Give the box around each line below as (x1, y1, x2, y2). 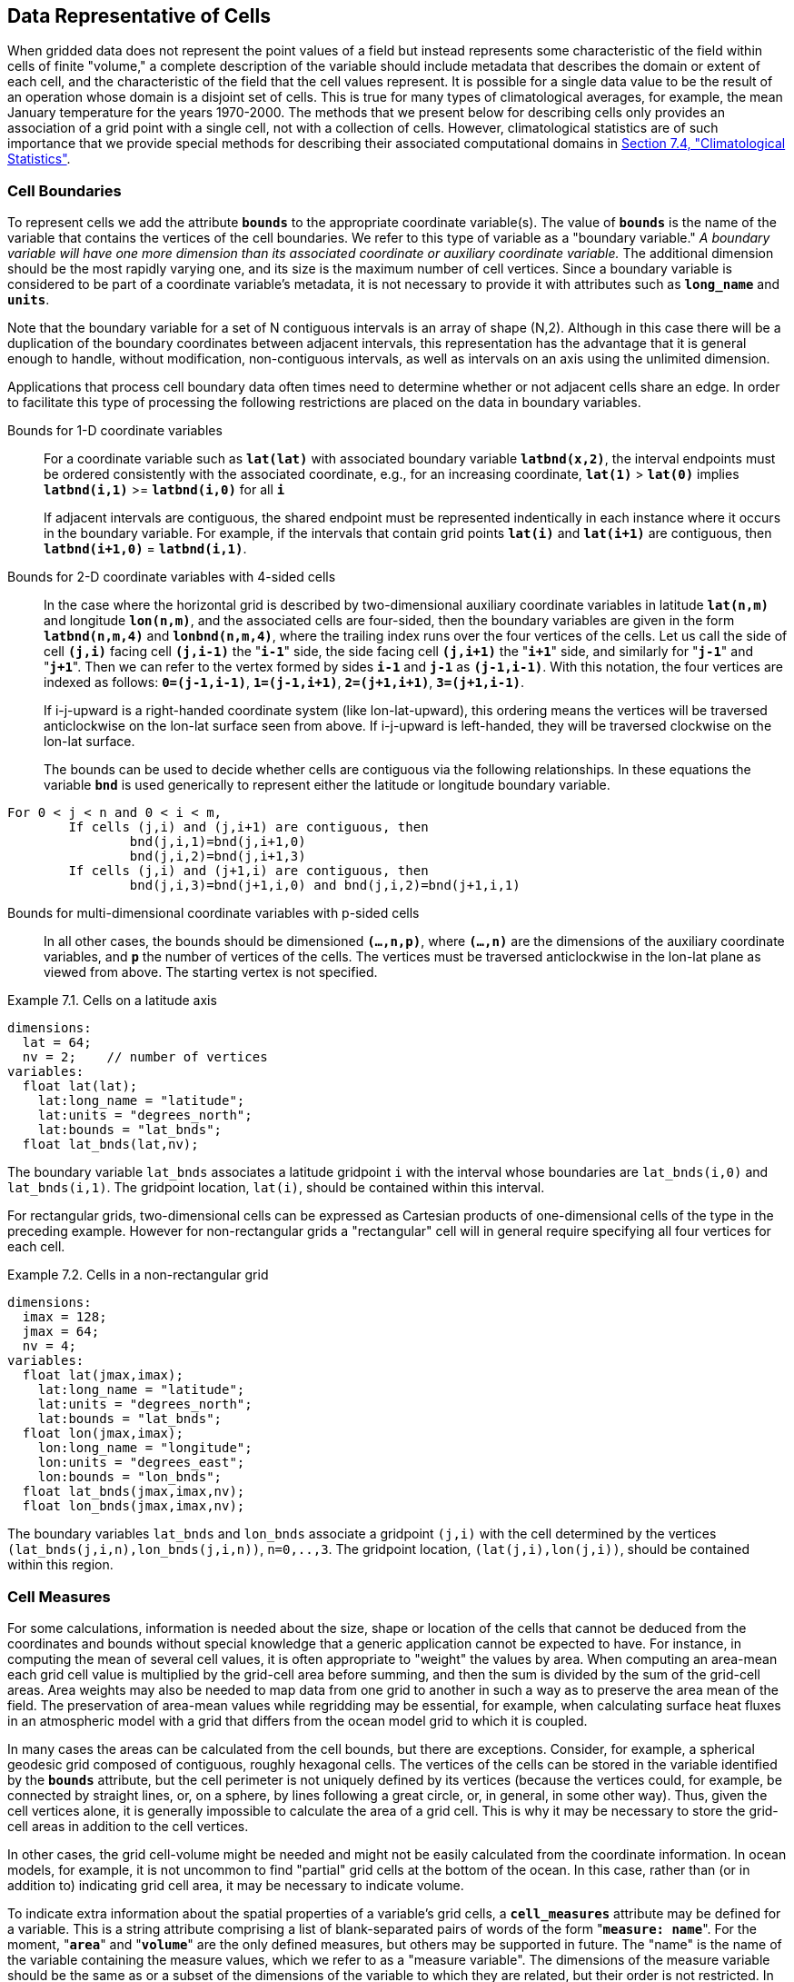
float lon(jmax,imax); (22, 1426, 184, 1441)
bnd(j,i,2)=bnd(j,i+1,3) (129, 849, 306, 864)
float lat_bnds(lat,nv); (22, 1137, 199, 1152)
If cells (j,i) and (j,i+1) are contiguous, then (68, 820, 429, 835)
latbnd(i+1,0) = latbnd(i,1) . (44, 541, 247, 557)
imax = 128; (22, 1310, 107, 1325)
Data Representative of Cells (7, 5, 271, 27)
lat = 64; (22, 1035, 92, 1051)
